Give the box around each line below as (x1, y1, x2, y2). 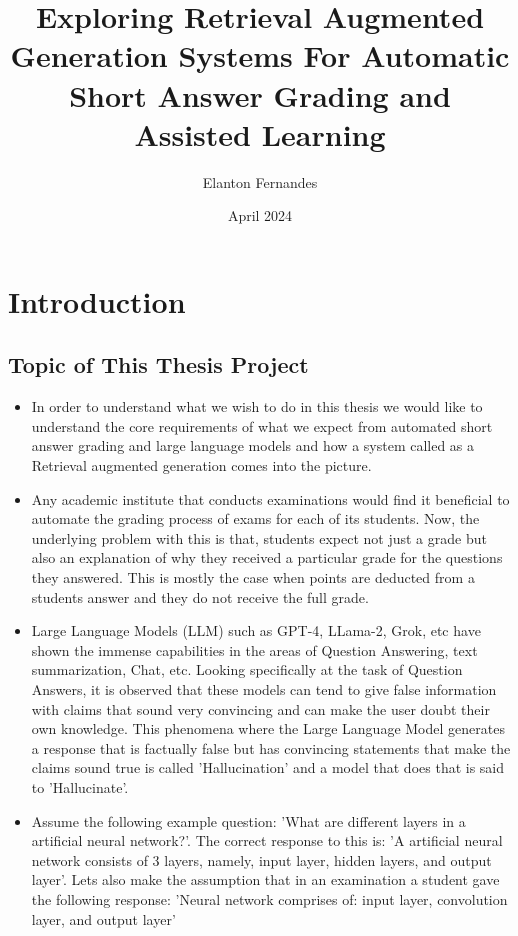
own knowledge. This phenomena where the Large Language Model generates (31, 718, 505, 739)
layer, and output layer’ (31, 908, 176, 929)
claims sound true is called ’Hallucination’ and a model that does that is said (31, 757, 505, 778)
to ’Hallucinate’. (31, 776, 129, 797)
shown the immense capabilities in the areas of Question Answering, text (31, 639, 478, 660)
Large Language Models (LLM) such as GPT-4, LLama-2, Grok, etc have (31, 620, 481, 641)
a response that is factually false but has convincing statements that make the (31, 737, 511, 758)
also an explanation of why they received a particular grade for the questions (31, 547, 503, 568)
